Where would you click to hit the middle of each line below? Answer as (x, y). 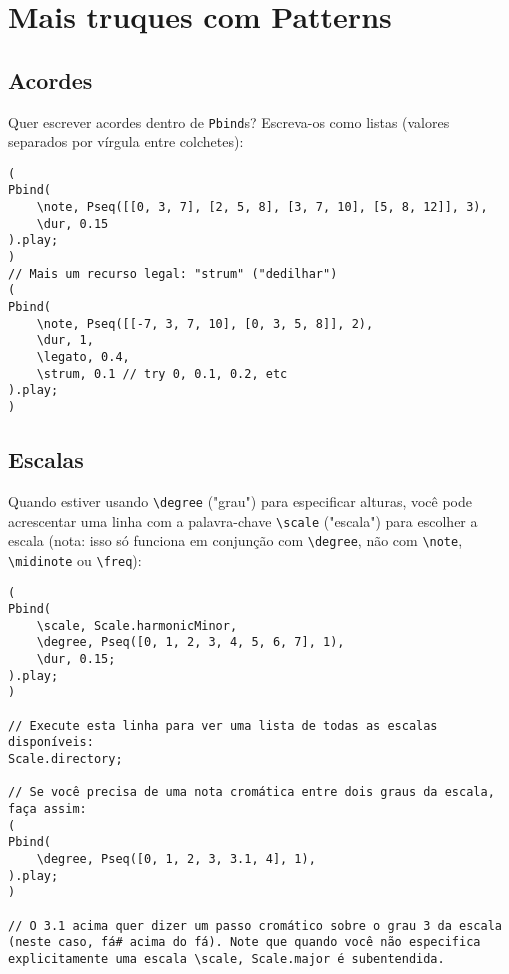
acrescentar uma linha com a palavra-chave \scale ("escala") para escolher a (243, 520)
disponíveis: (51, 742)
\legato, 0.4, (83, 357)
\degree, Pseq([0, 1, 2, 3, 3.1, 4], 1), (176, 859)
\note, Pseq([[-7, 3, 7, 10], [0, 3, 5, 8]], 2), (205, 323)
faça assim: (47, 809)
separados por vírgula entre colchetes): (126, 141)
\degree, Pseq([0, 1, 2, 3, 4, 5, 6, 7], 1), (190, 642)
